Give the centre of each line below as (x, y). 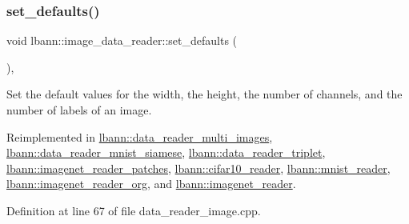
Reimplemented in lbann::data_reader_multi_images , (140, 136)
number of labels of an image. (79, 110)
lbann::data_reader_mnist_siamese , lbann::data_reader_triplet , (166, 152)
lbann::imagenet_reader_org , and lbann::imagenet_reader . (151, 184)
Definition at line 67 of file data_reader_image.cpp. (134, 210)
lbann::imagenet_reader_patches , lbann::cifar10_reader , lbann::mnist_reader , (198, 168)
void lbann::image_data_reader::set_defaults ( (122, 40)
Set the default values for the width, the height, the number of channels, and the (204, 94)
